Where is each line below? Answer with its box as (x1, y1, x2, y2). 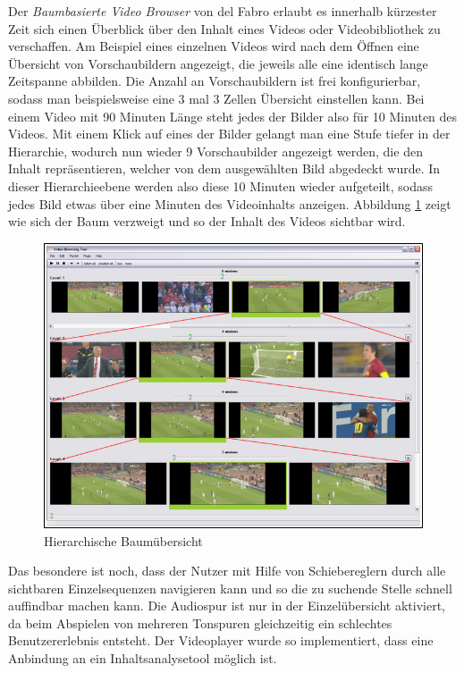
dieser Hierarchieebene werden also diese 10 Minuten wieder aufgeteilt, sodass (8, 176, 434, 195)
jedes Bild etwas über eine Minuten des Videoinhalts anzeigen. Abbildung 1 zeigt (8, 194, 451, 213)
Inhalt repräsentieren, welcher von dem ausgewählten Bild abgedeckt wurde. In (8, 159, 441, 178)
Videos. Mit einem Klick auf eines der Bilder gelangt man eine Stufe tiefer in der (8, 124, 451, 143)
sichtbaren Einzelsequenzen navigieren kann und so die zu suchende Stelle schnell (8, 578, 452, 597)
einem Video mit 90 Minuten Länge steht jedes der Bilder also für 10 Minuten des (8, 106, 458, 125)
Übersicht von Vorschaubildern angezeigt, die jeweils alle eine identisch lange (8, 54, 428, 72)
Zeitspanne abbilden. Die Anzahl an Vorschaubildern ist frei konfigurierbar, (8, 72, 421, 90)
